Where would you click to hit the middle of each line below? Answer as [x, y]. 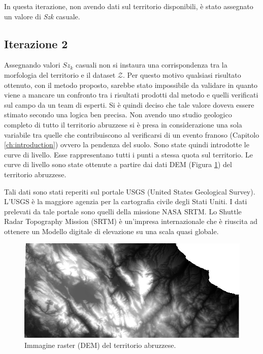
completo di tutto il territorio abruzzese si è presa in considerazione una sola [123, 124]
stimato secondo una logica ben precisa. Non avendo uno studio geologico [118, 115]
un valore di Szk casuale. [42, 16]
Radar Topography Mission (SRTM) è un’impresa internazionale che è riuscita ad [131, 221]
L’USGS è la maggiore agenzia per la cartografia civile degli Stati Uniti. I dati [126, 201]
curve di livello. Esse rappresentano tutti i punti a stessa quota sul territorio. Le [128, 154]
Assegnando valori [32, 65]
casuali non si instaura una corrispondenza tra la [151, 65]
